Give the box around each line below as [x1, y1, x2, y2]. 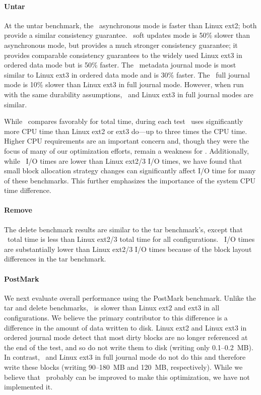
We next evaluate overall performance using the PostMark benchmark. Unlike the [4, 292, 256, 303]
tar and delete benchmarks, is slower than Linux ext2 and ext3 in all [4, 302, 220, 313]
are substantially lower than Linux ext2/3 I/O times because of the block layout [4, 243, 252, 254]
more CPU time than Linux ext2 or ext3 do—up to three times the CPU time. [4, 125, 247, 136]
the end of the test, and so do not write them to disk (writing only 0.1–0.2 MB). [4, 342, 253, 352]
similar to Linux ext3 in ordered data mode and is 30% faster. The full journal [4, 69, 250, 80]
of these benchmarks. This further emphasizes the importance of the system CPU [4, 175, 256, 185]
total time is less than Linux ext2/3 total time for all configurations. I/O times [7, 234, 255, 244]
